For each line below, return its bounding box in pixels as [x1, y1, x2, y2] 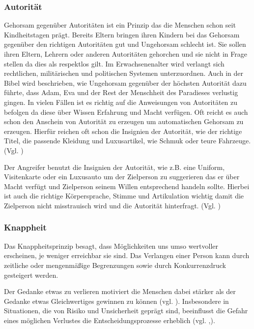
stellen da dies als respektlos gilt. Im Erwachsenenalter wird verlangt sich [4, 58, 225, 68]
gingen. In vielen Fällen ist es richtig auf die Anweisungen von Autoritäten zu [4, 97, 238, 107]
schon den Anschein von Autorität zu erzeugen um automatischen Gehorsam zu [4, 116, 244, 127]
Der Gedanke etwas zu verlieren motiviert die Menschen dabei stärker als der [4, 286, 236, 296]
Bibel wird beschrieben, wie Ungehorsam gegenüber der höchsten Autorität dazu [4, 77, 247, 88]
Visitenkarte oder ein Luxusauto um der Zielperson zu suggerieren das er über [4, 171, 240, 182]
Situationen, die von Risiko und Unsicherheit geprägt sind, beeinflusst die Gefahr [4, 305, 248, 316]
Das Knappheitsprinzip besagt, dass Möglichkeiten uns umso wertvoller [4, 240, 219, 251]
